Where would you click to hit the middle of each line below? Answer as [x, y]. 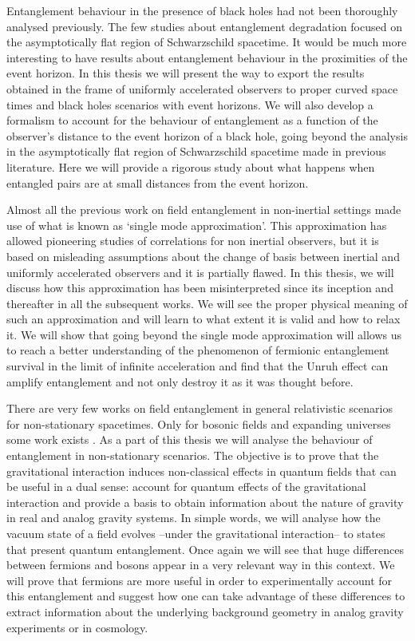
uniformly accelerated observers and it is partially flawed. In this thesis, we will [200, 272]
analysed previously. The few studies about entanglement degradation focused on [204, 26]
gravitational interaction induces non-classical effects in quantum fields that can [202, 471]
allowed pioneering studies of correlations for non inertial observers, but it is [193, 241]
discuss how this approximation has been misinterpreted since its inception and [200, 288]
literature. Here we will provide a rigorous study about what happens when [191, 166]
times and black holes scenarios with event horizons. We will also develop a [190, 104]
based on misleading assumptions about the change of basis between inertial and [203, 256]
